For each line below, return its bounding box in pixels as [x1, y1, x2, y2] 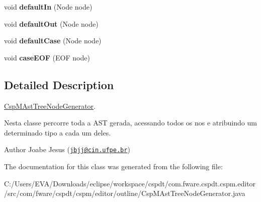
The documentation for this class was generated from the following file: [4, 161, 223, 172]
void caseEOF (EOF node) [4, 52, 90, 62]
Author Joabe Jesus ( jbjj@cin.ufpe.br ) [4, 144, 130, 155]
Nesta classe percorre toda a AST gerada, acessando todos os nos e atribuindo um [4, 117, 257, 128]
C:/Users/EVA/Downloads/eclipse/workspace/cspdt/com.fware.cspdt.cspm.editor [4, 178, 256, 188]
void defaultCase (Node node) [4, 35, 102, 46]
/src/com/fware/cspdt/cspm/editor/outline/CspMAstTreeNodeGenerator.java [4, 188, 245, 198]
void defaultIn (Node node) [4, 2, 93, 12]
